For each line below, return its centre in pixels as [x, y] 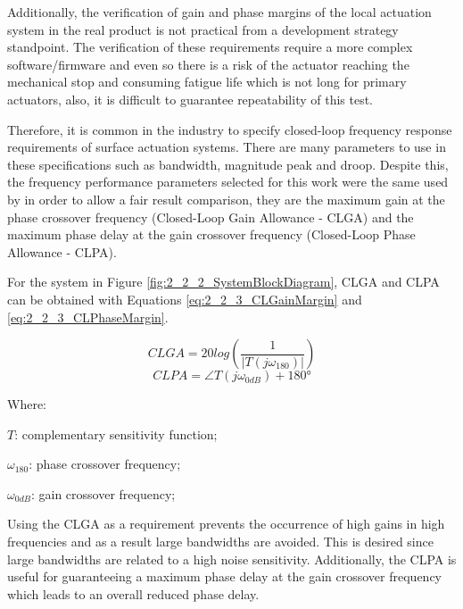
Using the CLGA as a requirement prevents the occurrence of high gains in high [226, 524]
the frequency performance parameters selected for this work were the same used [228, 182]
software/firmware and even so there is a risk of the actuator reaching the [208, 64]
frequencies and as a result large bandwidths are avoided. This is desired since [220, 542]
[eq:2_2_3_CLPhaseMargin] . [88, 317]
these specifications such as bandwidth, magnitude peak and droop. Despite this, [228, 164]
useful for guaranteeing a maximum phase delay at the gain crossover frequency [224, 576]
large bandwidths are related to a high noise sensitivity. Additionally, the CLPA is [232, 559]
